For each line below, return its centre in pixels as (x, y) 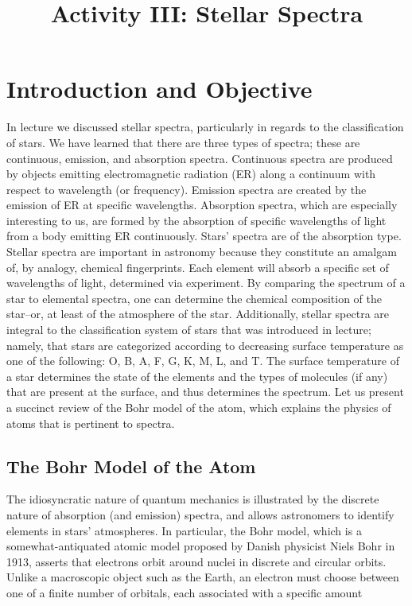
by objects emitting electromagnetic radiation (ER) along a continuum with (191, 174)
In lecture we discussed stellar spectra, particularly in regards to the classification (205, 127)
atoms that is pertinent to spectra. (91, 423)
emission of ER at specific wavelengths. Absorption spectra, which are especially (202, 205)
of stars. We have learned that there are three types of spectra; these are (183, 142)
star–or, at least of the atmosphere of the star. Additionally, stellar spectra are (198, 314)
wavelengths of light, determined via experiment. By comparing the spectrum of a (206, 283)
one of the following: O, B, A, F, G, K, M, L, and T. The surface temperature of (203, 361)
